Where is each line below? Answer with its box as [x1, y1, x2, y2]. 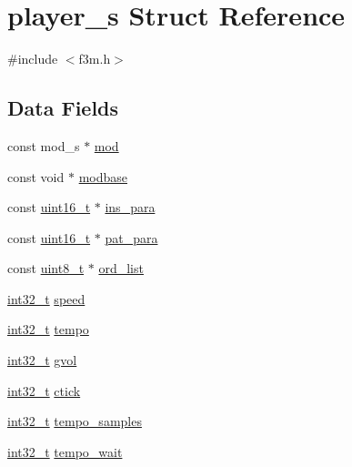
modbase [78, 167, 127, 186]
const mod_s [7, 136, 80, 155]
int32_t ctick [7, 381, 81, 400]
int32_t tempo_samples [7, 411, 142, 431]
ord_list [98, 259, 144, 278]
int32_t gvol [7, 350, 77, 370]
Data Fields [7, 94, 119, 122]
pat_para [105, 228, 158, 247]
